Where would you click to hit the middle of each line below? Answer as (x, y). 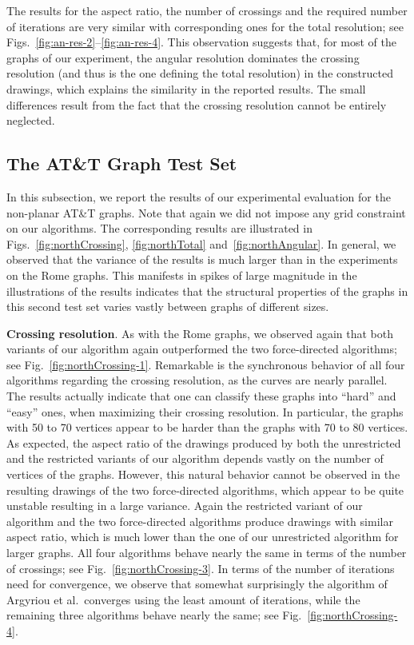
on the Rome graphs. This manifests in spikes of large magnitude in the (182, 275)
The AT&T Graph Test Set (122, 163)
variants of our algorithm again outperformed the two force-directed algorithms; (202, 349)
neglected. (31, 120)
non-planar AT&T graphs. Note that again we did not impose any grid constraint (206, 212)
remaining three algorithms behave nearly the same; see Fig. (154, 615)
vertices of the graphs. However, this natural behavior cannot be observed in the (203, 474)
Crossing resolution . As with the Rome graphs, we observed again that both (200, 333)
